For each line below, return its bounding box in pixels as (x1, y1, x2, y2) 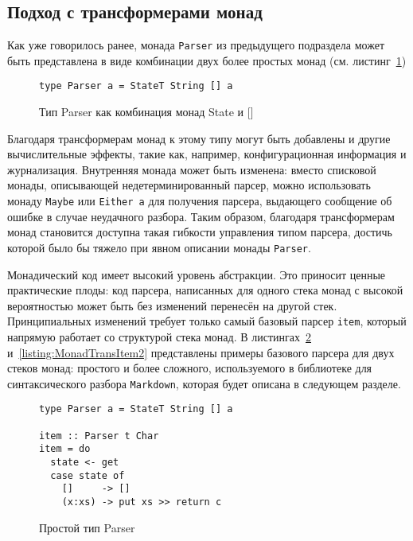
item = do (39, 443, 91, 455)
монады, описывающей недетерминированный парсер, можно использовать (7, 177, 371, 193)
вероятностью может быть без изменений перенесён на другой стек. (7, 297, 337, 313)
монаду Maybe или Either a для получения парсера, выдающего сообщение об (7, 193, 392, 209)
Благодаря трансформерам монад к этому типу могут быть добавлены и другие (7, 130, 391, 146)
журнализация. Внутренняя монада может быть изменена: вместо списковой (7, 161, 376, 177)
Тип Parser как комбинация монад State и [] (39, 103, 254, 120)
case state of (50, 469, 125, 481)
